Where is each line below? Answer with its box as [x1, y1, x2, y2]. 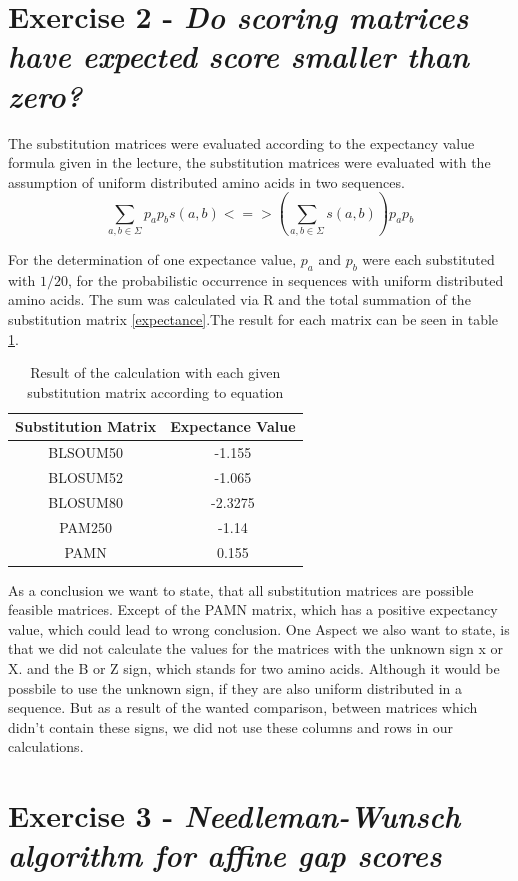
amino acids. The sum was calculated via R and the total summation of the [8, 289, 471, 310]
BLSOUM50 [48, 442, 123, 463]
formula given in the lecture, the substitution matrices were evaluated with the [8, 152, 491, 173]
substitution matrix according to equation [27, 381, 284, 402]
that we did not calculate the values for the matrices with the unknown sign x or [8, 638, 503, 659]
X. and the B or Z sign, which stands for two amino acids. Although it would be [8, 658, 500, 679]
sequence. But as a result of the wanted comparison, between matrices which [8, 697, 478, 718]
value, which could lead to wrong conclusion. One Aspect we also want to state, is [8, 618, 510, 639]
